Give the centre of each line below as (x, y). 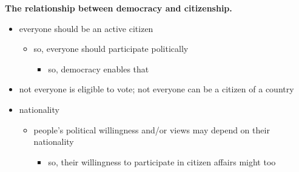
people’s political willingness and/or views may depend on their (152, 129)
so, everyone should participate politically (111, 49)
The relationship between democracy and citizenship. (119, 8)
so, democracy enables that (99, 68)
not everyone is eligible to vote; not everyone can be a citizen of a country (156, 89)
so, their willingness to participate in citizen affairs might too (162, 161)
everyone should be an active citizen (86, 28)
